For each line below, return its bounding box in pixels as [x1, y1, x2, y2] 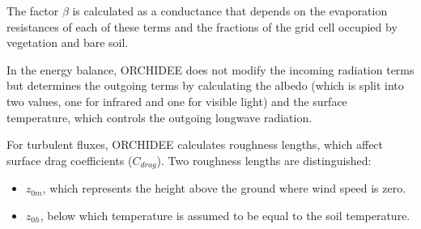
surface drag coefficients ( [6, 151, 133, 168]
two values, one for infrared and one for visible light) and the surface [6, 92, 347, 109]
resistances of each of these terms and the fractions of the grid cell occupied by [6, 18, 398, 35]
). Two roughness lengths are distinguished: [156, 151, 372, 168]
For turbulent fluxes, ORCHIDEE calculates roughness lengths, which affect [6, 136, 384, 153]
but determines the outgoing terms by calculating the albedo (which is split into [6, 77, 404, 94]
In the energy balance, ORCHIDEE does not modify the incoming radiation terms [6, 61, 415, 78]
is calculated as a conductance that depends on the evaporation [72, 2, 388, 19]
